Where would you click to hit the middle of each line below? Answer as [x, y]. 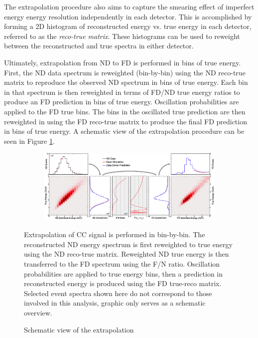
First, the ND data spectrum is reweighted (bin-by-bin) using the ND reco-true [125, 72]
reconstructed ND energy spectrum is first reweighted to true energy [128, 244]
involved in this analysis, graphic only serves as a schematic [115, 303]
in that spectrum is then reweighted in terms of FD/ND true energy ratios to [122, 92]
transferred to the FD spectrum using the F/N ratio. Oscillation [122, 264]
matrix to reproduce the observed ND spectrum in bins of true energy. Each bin [126, 82]
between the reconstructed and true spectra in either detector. [99, 46]
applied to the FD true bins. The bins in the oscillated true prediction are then [125, 111]
